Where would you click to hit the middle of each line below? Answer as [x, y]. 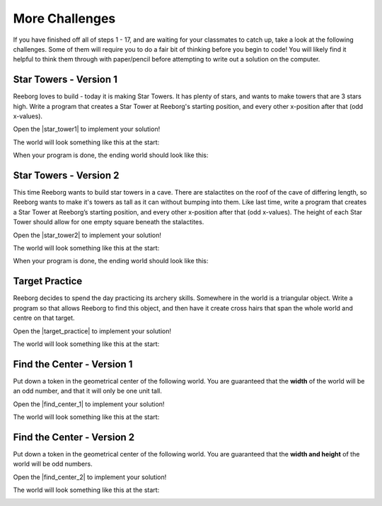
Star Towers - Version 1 [65, 80]
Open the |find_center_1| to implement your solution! [89, 404]
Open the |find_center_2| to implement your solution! [90, 477]
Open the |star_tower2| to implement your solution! [87, 235]
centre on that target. [44, 318]
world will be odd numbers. [53, 464]
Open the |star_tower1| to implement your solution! [87, 129]
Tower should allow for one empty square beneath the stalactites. [109, 222]
